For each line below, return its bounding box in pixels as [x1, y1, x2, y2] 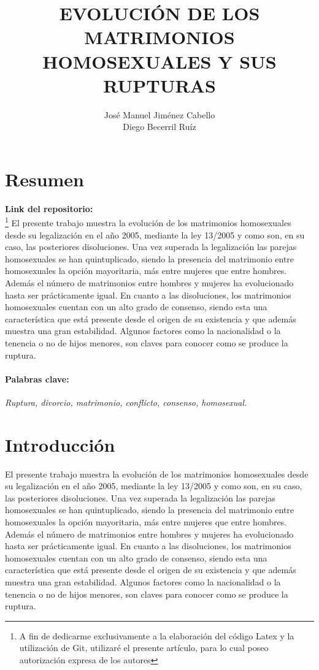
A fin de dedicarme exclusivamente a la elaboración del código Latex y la [19, 629, 294, 642]
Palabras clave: [5, 372, 69, 385]
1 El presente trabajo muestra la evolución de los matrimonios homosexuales [5, 215, 291, 229]
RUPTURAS [103, 72, 216, 97]
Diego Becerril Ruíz [123, 120, 196, 133]
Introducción [5, 432, 115, 457]
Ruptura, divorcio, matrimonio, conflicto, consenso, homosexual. [5, 395, 247, 408]
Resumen [5, 166, 84, 191]
